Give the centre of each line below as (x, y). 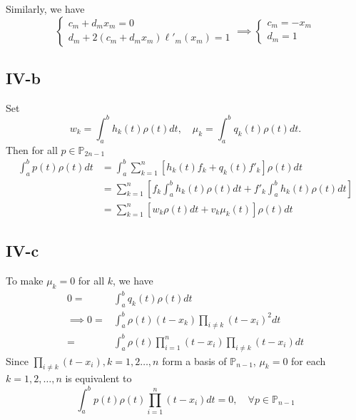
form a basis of (194, 360)
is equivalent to (98, 378)
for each (309, 360)
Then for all (32, 149)
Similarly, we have (45, 9)
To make (25, 280)
